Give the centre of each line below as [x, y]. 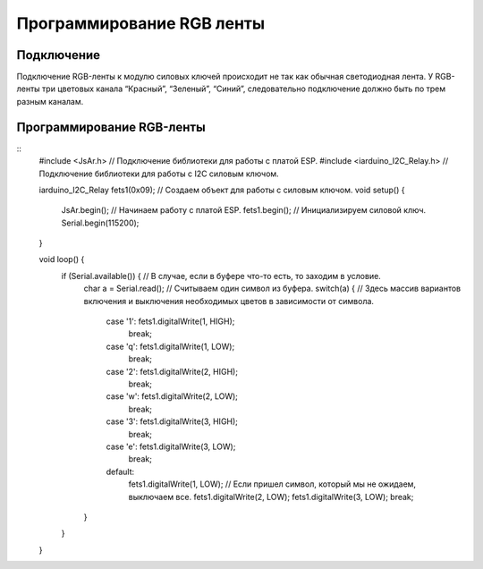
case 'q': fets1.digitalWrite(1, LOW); [170, 346]
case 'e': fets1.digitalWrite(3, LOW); [171, 446]
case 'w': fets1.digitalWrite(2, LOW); [172, 396]
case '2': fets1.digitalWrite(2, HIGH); [172, 371]
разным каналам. [50, 101]
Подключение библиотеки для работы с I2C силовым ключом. [159, 174]
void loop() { [62, 259]
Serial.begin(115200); [100, 223]
